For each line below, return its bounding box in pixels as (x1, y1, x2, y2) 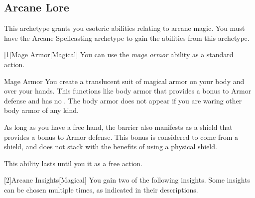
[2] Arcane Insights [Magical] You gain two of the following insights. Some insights (4, 175, 251, 185)
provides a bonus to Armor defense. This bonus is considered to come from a (4, 131, 239, 142)
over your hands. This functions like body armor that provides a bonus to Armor (4, 86, 252, 96)
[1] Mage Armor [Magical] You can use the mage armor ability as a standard (4, 49, 234, 60)
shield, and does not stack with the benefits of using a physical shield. (4, 141, 217, 152)
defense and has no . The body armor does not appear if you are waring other (4, 95, 242, 105)
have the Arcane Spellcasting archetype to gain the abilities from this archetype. (4, 32, 250, 43)
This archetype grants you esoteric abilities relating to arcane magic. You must (4, 23, 245, 33)
